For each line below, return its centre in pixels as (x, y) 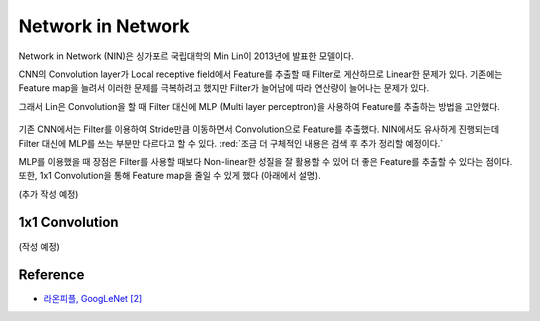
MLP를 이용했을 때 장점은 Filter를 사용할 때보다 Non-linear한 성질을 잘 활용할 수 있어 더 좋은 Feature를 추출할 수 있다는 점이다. (265, 161)
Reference (51, 275)
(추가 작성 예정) (48, 194)
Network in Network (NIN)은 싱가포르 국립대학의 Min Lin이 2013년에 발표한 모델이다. (186, 56)
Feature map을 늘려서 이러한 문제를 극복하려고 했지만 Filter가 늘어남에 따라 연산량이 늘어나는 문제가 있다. (224, 88)
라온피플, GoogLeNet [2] (93, 299)
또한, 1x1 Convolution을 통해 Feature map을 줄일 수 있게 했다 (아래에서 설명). (169, 176)
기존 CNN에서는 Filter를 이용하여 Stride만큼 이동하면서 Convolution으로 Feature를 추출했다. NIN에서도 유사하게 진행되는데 (259, 129)
